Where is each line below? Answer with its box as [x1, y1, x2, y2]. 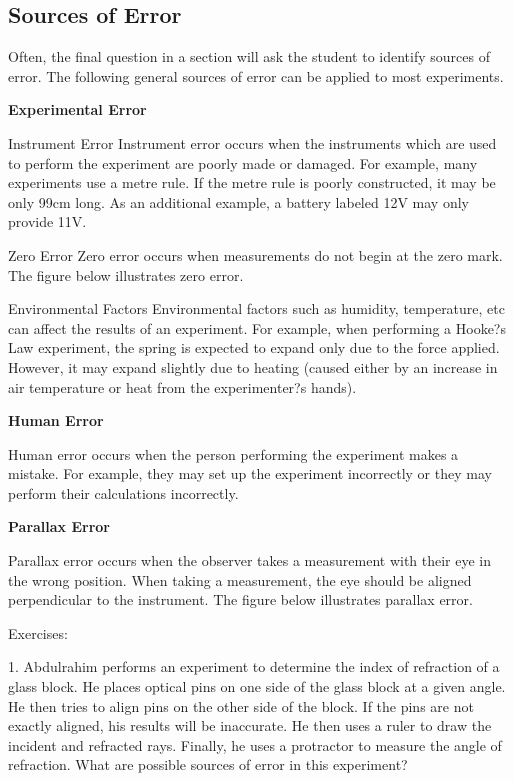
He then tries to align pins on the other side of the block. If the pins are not [8, 695, 474, 716]
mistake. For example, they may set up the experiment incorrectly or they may [8, 463, 492, 484]
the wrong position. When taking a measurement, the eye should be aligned [8, 569, 472, 590]
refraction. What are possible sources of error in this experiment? [8, 754, 408, 775]
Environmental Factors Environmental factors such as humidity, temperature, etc [8, 298, 505, 319]
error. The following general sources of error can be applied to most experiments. [8, 65, 504, 86]
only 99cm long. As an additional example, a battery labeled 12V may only [8, 191, 469, 212]
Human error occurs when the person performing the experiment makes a [8, 443, 459, 464]
